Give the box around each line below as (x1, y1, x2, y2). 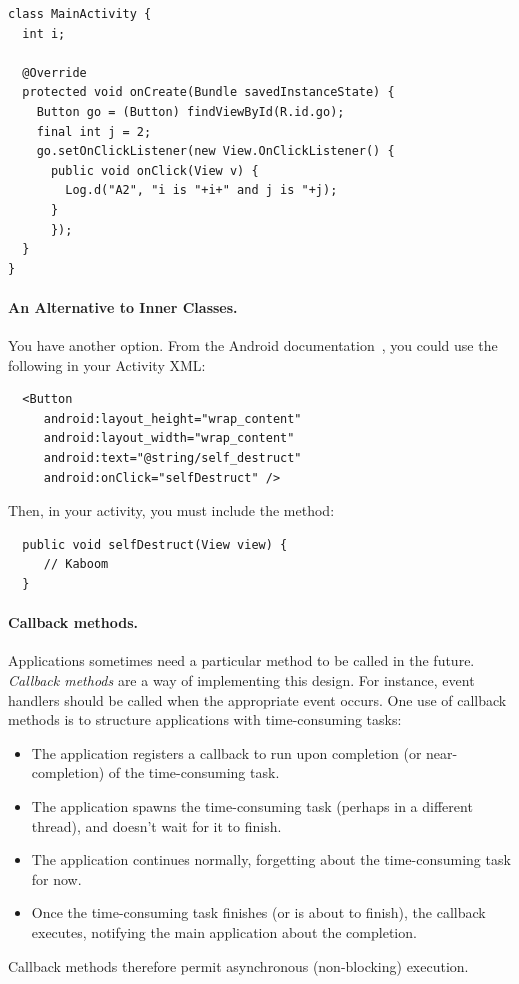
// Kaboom (43, 557, 109, 572)
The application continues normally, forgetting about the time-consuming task (31, 849, 511, 870)
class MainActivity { (8, 7, 152, 21)
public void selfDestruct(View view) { (22, 537, 288, 552)
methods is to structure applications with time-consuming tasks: (8, 709, 402, 730)
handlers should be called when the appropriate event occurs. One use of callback (8, 689, 507, 710)
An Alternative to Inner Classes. (8, 296, 238, 317)
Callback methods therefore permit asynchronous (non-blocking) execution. (8, 955, 469, 976)
